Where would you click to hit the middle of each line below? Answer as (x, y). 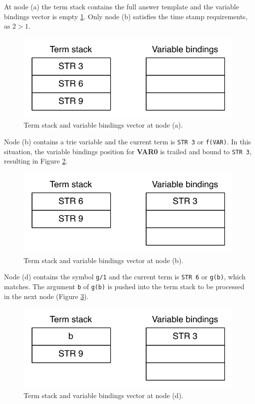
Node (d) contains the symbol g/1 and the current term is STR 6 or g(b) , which (125, 277)
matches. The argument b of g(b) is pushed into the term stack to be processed (124, 286)
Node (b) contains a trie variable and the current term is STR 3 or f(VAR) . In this (127, 142)
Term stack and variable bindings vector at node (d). (104, 395)
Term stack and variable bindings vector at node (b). (104, 260)
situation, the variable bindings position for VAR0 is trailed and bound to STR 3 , (128, 151)
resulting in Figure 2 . (36, 161)
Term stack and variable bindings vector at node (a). (103, 125)
